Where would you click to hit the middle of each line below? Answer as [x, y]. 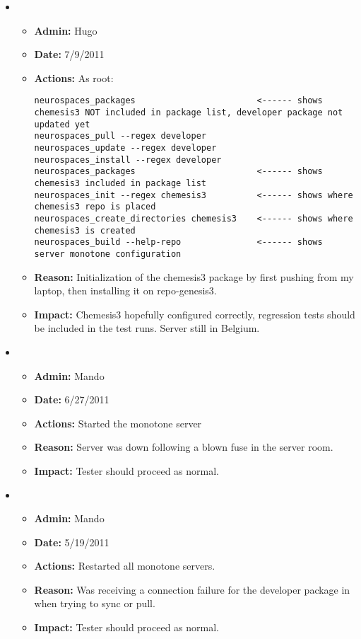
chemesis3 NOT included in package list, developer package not [189, 113]
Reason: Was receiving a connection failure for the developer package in [192, 589]
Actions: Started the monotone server [118, 423]
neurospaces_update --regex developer [125, 148]
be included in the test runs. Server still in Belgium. [147, 328]
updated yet [62, 124]
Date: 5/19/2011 [72, 542]
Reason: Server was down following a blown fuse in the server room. [184, 447]
